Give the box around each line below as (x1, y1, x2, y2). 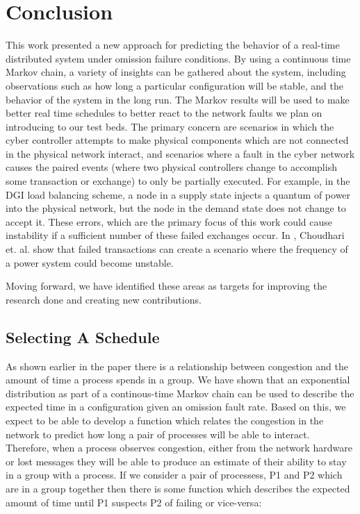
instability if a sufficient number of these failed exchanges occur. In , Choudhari (6, 228, 345, 242)
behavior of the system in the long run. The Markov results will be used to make (6, 92, 350, 106)
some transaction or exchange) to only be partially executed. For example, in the (6, 174, 350, 188)
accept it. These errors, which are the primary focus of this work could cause (6, 214, 333, 229)
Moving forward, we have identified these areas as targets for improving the (6, 279, 327, 293)
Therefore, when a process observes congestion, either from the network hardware (6, 440, 352, 455)
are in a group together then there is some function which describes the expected (6, 481, 350, 495)
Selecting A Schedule (6, 326, 160, 347)
